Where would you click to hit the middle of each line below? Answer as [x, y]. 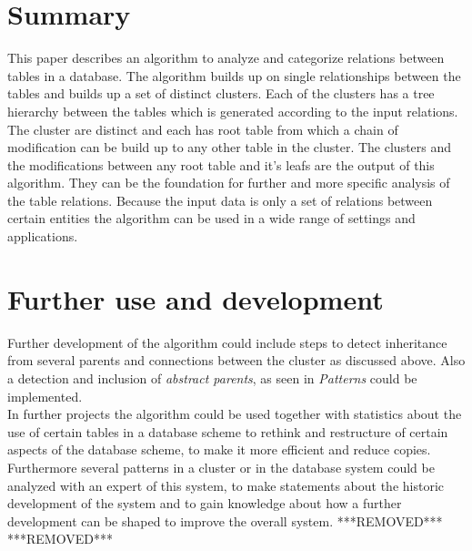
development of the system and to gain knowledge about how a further [205, 503]
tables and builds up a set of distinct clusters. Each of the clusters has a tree [221, 93]
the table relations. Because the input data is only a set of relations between [220, 200]
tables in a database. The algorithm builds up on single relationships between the [234, 75]
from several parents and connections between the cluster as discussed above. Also [236, 360]
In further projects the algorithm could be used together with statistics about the [235, 414]
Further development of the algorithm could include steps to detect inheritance [227, 342]
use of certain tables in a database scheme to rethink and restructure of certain [228, 431]
